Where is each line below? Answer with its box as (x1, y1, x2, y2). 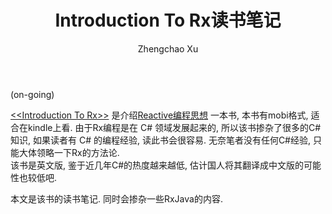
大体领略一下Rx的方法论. (18, 146, 120, 158)
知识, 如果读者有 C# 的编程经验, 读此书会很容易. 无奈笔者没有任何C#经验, (10, 134, 312, 146)
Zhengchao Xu (137, 42, 199, 55)
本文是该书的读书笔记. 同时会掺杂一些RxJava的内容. (10, 192, 223, 205)
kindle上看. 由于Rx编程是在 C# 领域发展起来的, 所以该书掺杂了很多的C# (27, 121, 322, 133)
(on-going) (10, 88, 55, 100)
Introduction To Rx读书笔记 (54, 9, 282, 32)
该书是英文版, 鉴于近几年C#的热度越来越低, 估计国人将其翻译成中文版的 (10, 159, 305, 171)
